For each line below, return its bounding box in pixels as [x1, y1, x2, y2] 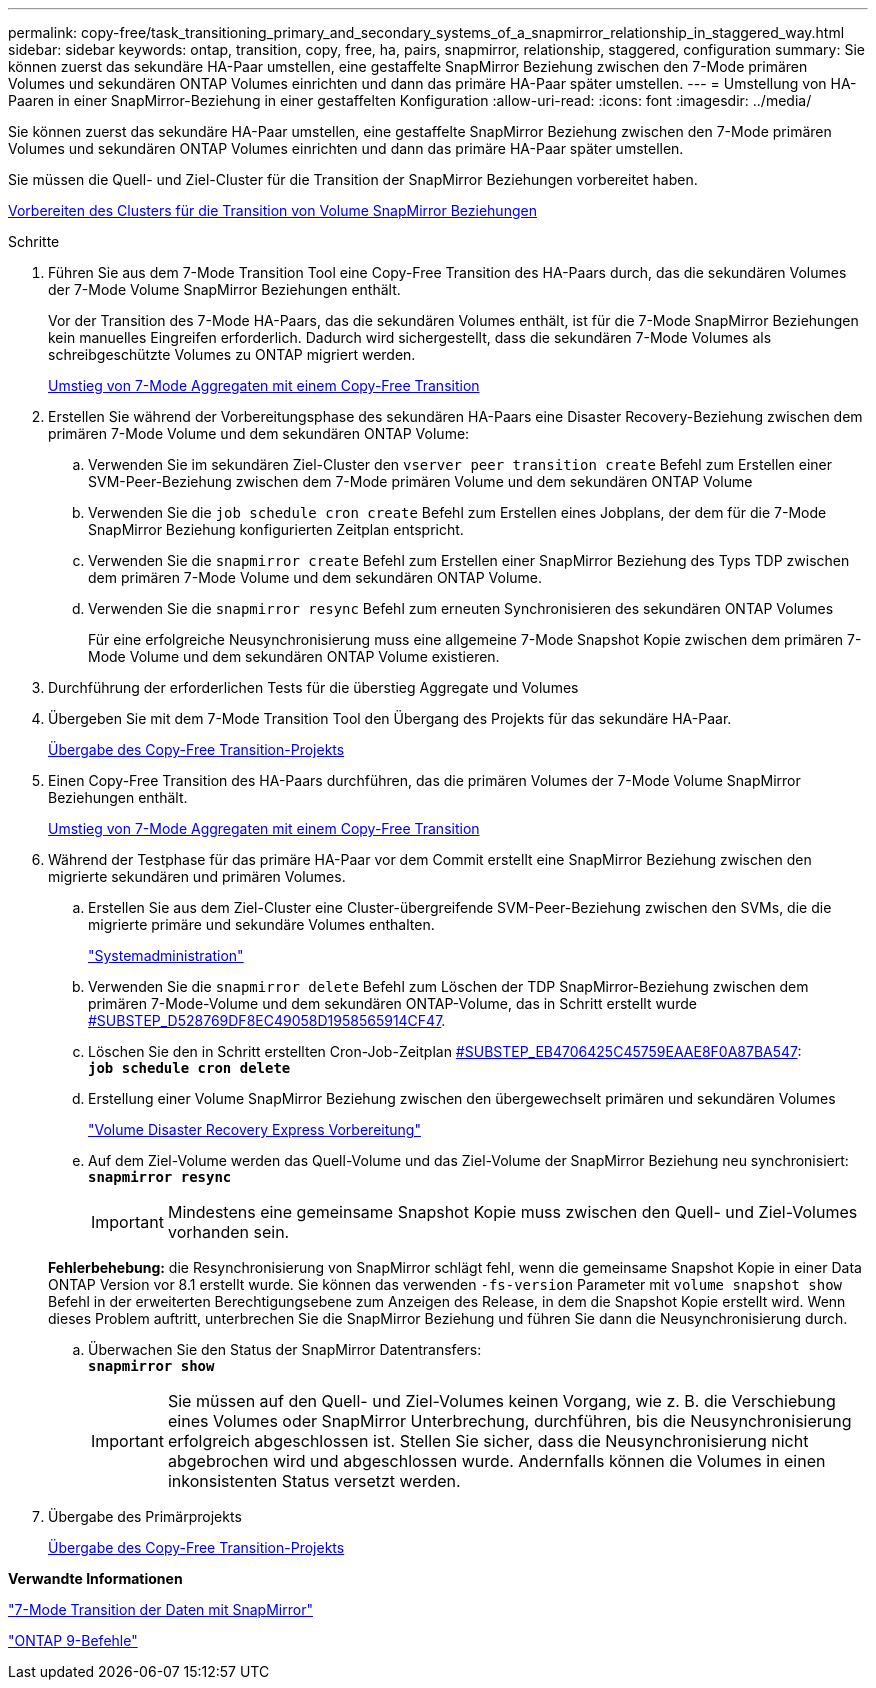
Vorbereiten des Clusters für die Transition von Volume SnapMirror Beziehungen [8, 202, 537, 219]
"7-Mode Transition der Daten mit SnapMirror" [8, 1601, 313, 1618]
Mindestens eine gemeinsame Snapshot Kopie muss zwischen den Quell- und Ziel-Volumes [167, 1202, 858, 1222]
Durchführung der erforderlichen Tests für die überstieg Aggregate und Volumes [48, 679, 579, 696]
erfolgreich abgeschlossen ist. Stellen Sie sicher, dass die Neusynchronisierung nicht [167, 1431, 809, 1451]
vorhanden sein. [167, 1222, 290, 1242]
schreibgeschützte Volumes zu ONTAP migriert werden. [48, 346, 416, 363]
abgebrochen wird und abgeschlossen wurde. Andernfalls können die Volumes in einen [167, 1451, 826, 1471]
